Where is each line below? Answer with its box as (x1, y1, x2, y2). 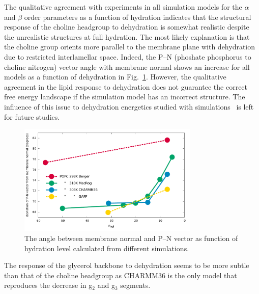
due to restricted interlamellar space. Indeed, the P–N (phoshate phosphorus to (4, 51, 251, 62)
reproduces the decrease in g (4, 280, 93, 290)
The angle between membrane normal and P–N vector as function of (24, 233, 238, 244)
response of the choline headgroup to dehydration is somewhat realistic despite (4, 21, 249, 32)
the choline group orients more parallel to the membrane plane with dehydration (4, 41, 255, 52)
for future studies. (4, 111, 60, 122)
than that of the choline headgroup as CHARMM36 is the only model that (4, 270, 237, 280)
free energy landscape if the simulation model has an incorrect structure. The (4, 91, 245, 102)
